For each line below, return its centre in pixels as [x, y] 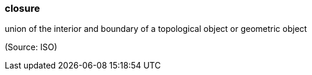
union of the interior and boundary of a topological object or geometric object [156, 29]
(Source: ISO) [31, 47]
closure [22, 8]
